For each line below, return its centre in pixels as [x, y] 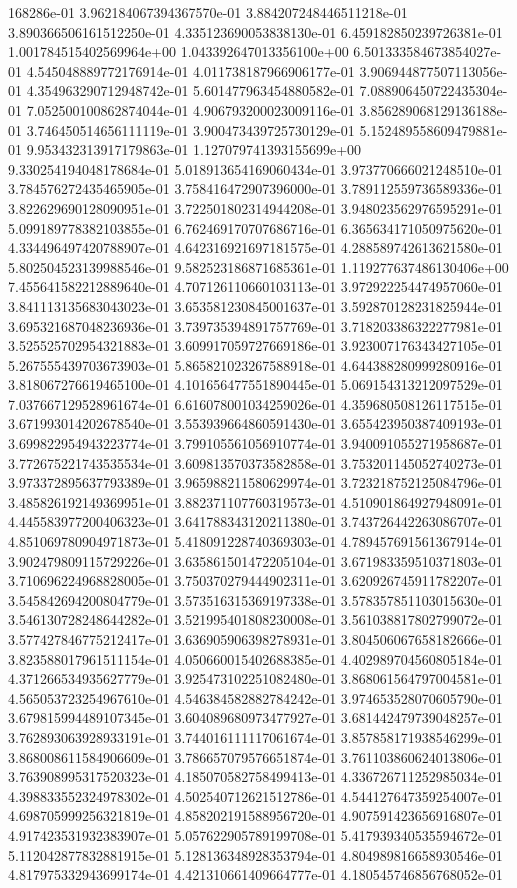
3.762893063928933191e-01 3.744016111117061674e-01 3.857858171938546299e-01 [255, 736]
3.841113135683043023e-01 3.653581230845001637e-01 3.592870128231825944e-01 [255, 305]
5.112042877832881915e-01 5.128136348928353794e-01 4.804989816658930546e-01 [255, 854]
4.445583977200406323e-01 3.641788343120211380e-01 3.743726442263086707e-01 [255, 521]
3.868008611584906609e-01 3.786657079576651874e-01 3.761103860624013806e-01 [255, 756]
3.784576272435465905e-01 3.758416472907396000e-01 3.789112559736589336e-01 [255, 188]
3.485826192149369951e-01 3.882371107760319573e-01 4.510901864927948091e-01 [255, 501]
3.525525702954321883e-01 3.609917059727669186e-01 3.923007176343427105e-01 [255, 345]
